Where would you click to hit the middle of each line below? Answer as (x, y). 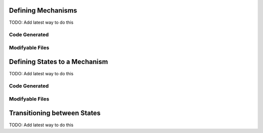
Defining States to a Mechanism (58, 62)
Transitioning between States (55, 113)
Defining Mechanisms (43, 10)
